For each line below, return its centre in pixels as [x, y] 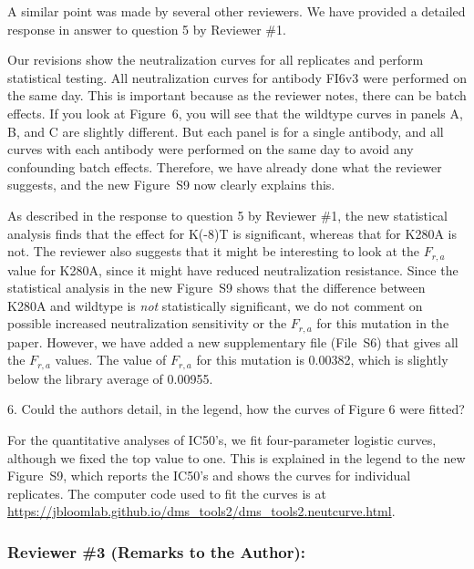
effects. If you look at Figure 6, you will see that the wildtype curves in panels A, [235, 113]
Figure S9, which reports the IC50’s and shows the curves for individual [209, 476]
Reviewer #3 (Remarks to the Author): [157, 551]
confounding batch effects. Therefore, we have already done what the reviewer [225, 166]
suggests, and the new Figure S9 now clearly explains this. [171, 185]
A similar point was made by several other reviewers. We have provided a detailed [237, 11]
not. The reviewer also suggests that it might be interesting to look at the [213, 251]
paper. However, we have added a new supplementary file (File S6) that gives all [233, 341]
